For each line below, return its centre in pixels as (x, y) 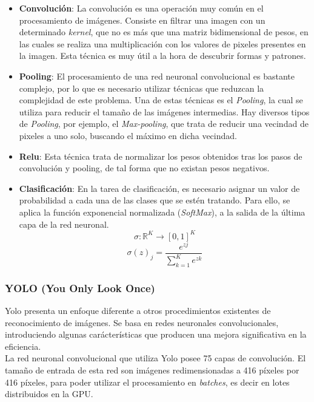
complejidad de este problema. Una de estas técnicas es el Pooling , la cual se (161, 100)
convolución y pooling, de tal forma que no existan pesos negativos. (144, 168)
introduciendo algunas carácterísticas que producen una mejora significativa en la (156, 334)
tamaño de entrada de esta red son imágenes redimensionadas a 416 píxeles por (152, 370)
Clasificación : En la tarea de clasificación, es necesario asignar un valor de (159, 188)
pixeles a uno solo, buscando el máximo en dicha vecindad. (128, 135)
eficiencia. (23, 346)
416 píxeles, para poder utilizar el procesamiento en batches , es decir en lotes (147, 382)
